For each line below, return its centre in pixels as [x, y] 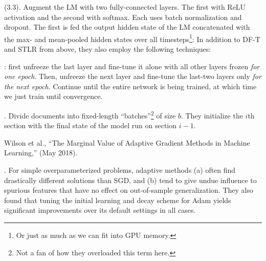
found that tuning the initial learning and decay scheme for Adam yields [118, 200]
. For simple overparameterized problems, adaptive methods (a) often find [120, 170]
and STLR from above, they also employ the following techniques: [108, 49]
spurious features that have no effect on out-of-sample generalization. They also [129, 190]
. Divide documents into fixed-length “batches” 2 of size [90, 115]
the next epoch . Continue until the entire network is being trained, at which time [130, 86]
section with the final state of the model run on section [91, 125]
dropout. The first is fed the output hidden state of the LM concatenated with [127, 27]
